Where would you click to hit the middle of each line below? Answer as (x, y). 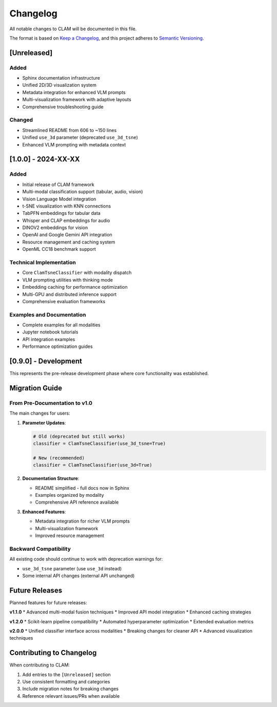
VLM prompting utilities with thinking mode (67, 280)
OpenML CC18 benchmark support (59, 249)
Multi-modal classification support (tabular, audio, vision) (83, 192)
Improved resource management (70, 535)
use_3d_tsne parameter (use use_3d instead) (72, 568)
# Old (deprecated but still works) (79, 436)
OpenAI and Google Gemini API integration (67, 235)
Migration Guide (36, 388)
